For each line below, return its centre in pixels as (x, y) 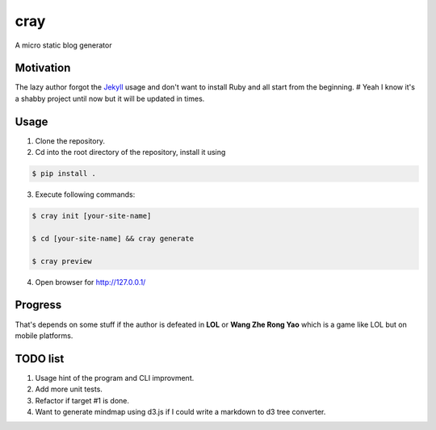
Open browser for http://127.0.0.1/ (90, 282)
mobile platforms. (44, 336)
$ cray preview (62, 261)
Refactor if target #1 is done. (82, 400)
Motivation (43, 68)
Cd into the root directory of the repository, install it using (130, 152)
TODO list (40, 359)
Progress (38, 305)
